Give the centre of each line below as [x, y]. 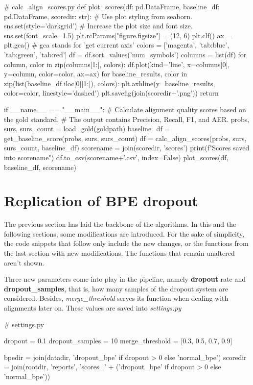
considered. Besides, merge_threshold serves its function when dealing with [116, 298]
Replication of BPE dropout [101, 201]
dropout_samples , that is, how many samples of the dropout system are [116, 288]
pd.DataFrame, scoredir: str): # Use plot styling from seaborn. [98, 16]
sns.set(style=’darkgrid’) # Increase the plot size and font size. [98, 26]
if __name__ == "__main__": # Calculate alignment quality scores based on [125, 109]
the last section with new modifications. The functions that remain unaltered [119, 253]
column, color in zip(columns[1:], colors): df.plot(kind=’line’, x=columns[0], [117, 64]
